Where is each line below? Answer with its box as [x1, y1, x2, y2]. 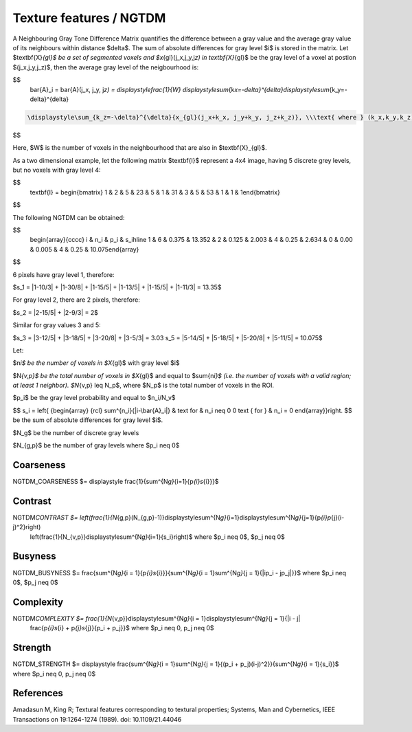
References [12, 687, 63, 699]
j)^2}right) [12, 523, 41, 531]
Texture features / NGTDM [12, 10, 166, 25]
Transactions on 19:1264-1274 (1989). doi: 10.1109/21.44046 [12, 715, 182, 723]
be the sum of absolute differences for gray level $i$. [12, 416, 163, 424]
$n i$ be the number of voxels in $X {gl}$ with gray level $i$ [12, 359, 180, 367]
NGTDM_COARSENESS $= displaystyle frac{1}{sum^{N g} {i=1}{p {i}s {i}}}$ [12, 477, 219, 485]
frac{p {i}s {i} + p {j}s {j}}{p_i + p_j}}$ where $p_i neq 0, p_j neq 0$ [30, 624, 214, 632]
